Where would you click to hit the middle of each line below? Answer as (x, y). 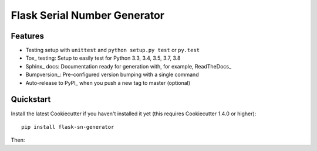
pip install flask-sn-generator (68, 127)
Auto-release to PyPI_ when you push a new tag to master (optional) (108, 83)
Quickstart (31, 99)
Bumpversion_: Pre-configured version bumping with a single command (112, 75)
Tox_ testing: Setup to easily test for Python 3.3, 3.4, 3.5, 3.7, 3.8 (103, 58)
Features (27, 36)
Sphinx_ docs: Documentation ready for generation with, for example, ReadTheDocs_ (129, 66)
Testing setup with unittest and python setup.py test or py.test (112, 50)
